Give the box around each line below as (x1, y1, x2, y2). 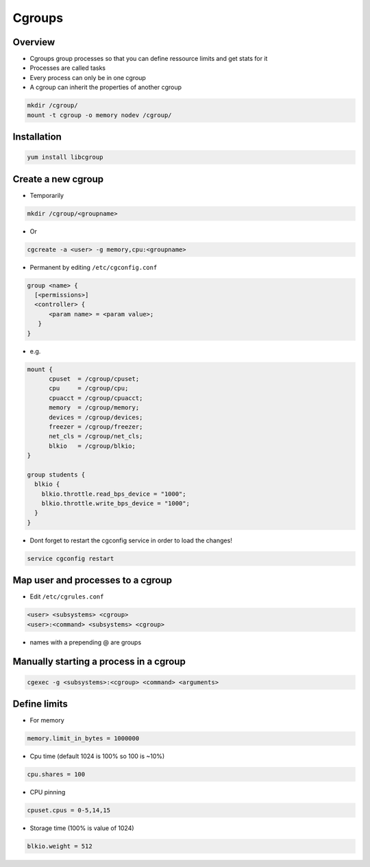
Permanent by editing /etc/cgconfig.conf (29, 263, 158, 271)
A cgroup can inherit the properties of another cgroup (29, 83, 182, 92)
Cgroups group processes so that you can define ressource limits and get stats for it (29, 55, 268, 63)
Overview (12, 36, 56, 48)
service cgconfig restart (27, 555, 114, 562)
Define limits (12, 699, 68, 710)
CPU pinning (29, 788, 66, 796)
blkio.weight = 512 (27, 842, 92, 851)
